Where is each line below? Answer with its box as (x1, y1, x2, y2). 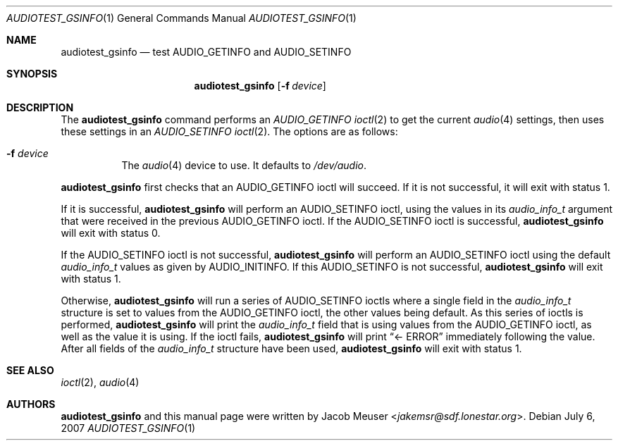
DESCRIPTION (6, 101, 74, 113)
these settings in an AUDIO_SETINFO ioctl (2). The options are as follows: (61, 125, 398, 137)
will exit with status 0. (61, 227, 161, 239)
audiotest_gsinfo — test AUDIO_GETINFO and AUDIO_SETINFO (61, 46, 352, 58)
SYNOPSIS (6, 68, 58, 80)
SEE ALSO (6, 364, 54, 376)
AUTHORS (6, 398, 56, 410)
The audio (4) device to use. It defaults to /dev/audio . (121, 159, 366, 171)
